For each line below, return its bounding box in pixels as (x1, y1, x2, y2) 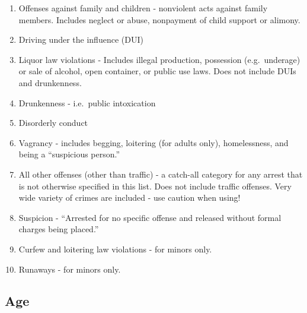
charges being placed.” (18, 223, 99, 235)
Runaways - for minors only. (18, 263, 121, 275)
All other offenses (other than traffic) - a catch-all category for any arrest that (18, 167, 303, 180)
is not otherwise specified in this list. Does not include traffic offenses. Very (18, 179, 292, 192)
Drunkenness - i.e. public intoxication (18, 96, 156, 109)
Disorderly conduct (18, 116, 88, 129)
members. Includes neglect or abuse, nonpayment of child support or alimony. (18, 13, 300, 26)
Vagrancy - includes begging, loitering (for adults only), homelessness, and (18, 136, 289, 148)
